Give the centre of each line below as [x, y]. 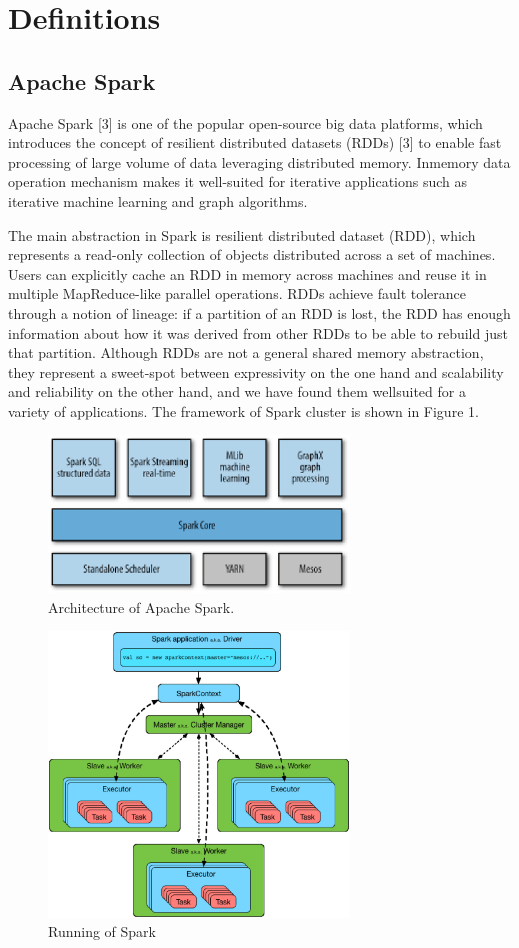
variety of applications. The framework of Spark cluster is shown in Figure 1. [243, 410]
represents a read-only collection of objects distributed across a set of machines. [252, 254]
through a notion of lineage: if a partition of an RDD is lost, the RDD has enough [259, 312]
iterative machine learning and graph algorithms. [158, 200]
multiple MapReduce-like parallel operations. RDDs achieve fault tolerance [237, 293]
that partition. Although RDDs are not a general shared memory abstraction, [246, 352]
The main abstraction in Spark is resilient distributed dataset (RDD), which [242, 234]
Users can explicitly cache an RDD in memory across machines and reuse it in [247, 273]
